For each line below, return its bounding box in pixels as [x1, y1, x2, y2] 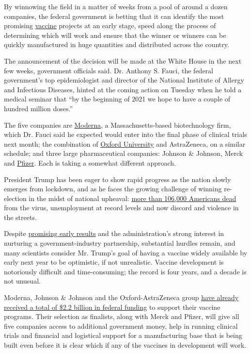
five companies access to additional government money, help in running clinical [4, 320, 238, 331]
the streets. [4, 212, 37, 222]
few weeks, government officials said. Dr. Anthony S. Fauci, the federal [4, 65, 213, 75]
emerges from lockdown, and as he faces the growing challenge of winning [4, 184, 222, 194]
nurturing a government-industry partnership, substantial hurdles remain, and [4, 238, 235, 248]
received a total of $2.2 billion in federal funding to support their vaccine [4, 302, 220, 312]
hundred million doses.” [4, 103, 73, 113]
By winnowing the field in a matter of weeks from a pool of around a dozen [4, 1, 228, 11]
